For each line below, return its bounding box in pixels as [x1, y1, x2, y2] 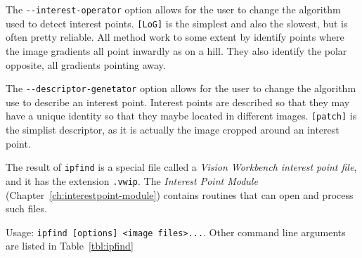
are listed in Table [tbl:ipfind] [6, 238, 134, 253]
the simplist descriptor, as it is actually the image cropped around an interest [6, 122, 340, 136]
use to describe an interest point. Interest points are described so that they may [6, 94, 350, 109]
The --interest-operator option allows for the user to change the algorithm [6, 2, 341, 16]
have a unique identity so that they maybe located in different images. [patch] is [6, 108, 357, 123]
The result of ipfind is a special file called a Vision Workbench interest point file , [6, 160, 357, 174]
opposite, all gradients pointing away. [6, 57, 166, 72]
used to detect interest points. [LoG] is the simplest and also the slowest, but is [6, 15, 348, 30]
